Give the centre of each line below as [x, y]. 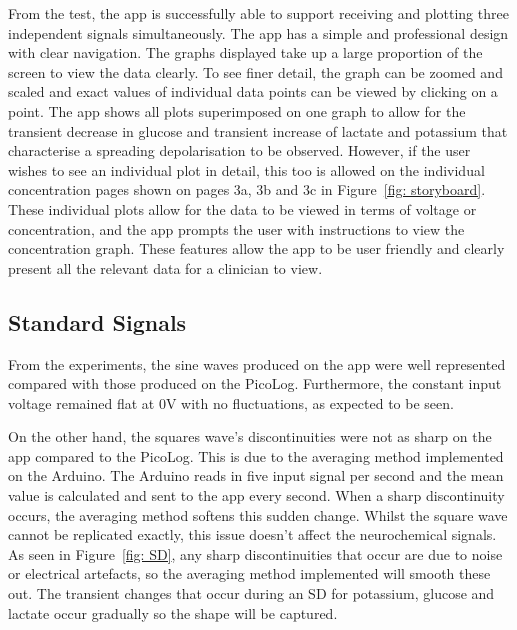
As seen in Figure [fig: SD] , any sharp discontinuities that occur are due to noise [255, 553]
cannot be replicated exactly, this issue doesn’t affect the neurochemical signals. [252, 534]
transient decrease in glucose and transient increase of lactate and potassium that [258, 130]
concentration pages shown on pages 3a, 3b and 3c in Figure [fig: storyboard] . [247, 189]
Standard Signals [97, 321]
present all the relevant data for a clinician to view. [165, 267]
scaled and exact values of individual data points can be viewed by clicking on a [253, 91]
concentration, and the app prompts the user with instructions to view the [236, 228]
